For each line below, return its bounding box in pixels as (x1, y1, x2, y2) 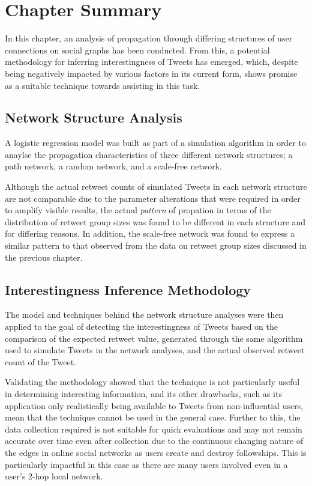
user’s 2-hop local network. (5, 470, 103, 482)
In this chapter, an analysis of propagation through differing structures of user (5, 32, 293, 44)
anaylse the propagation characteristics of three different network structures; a (5, 148, 293, 160)
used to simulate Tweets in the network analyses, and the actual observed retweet (5, 344, 305, 356)
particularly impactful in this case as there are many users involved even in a (5, 458, 288, 470)
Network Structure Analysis (5, 108, 182, 127)
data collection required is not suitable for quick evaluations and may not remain (5, 422, 302, 435)
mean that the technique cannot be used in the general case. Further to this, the (5, 411, 301, 424)
